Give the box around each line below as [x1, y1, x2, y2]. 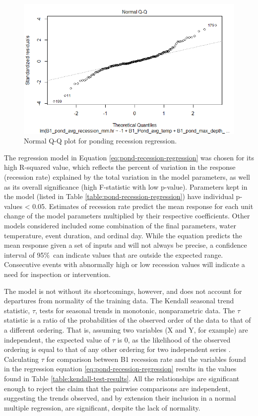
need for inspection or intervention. [4, 269, 111, 279]
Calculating [4, 353, 39, 364]
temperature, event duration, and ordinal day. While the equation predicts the [4, 230, 242, 240]
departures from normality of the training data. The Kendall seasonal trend [4, 295, 234, 306]
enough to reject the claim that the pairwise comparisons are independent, [4, 383, 230, 393]
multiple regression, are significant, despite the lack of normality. [4, 402, 200, 413]
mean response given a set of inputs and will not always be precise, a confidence [4, 240, 247, 250]
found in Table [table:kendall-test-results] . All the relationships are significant [4, 373, 240, 383]
